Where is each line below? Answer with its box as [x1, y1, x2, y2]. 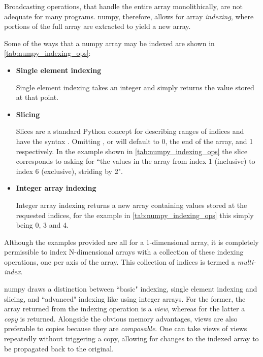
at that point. [16, 92, 59, 102]
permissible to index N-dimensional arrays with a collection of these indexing [4, 246, 244, 257]
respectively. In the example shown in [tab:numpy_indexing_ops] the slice [16, 146, 248, 156]
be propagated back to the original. [4, 343, 114, 353]
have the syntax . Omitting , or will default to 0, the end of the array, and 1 [16, 135, 253, 146]
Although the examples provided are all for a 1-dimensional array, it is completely [4, 236, 259, 247]
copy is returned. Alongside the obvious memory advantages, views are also [4, 313, 238, 324]
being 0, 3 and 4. [16, 220, 69, 230]
